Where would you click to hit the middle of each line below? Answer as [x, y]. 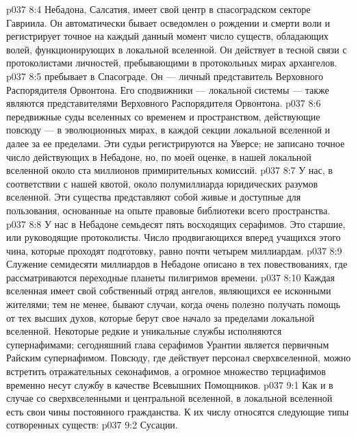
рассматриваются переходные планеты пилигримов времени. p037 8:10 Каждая [170, 277]
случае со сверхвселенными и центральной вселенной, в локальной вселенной [169, 398]
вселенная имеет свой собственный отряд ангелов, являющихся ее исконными [169, 291]
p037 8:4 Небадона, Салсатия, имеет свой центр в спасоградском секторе [158, 9]
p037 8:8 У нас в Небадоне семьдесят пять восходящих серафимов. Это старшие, [176, 223]
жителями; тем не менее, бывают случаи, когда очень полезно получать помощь [173, 304]
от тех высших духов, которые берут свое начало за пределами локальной [160, 317]
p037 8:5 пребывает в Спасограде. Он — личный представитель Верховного [165, 76]
